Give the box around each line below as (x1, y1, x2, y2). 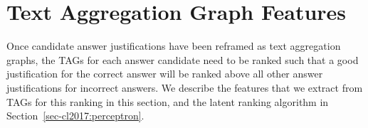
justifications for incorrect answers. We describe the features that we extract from (6, 80, 363, 95)
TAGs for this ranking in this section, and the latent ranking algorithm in (6, 94, 329, 109)
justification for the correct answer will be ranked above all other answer (6, 66, 323, 81)
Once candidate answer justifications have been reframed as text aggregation (6, 38, 341, 53)
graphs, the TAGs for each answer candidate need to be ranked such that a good (6, 52, 359, 67)
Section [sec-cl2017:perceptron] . (6, 108, 144, 123)
